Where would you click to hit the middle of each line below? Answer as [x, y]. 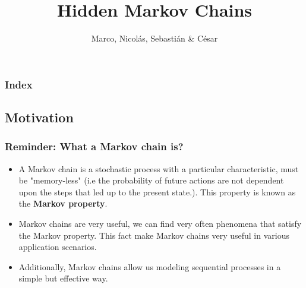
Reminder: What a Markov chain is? [94, 146]
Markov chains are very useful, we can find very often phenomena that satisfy [160, 224]
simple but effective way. [63, 278]
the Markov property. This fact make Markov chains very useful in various [154, 235]
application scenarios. [58, 247]
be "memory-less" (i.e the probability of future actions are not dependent [151, 180]
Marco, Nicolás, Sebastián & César [154, 38]
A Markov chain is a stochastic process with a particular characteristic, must [159, 168]
